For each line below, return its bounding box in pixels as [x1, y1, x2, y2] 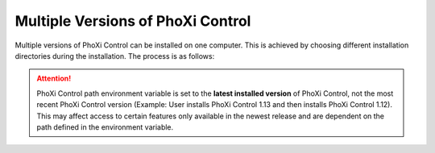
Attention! [36, 73, 72, 84]
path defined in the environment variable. [36, 122, 174, 132]
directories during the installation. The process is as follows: [14, 51, 215, 60]
